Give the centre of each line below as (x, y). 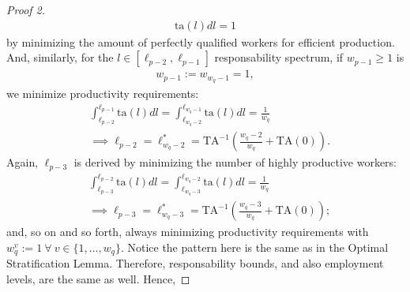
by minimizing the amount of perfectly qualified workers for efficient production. (201, 41)
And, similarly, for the (60, 57)
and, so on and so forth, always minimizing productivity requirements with (188, 232)
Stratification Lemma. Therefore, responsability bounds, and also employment (195, 263)
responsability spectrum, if (279, 57)
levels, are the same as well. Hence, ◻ (98, 278)
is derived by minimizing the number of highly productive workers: (235, 162)
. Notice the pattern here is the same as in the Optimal (254, 247)
